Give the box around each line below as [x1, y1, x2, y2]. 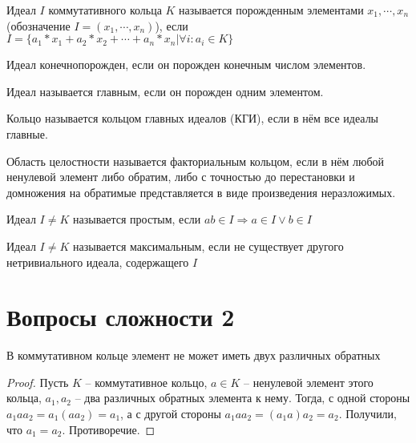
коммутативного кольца [48, 2, 162, 18]
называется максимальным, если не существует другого [72, 237, 344, 254]
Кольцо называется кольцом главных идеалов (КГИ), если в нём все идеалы [6, 110, 379, 127]
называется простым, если [72, 211, 201, 228]
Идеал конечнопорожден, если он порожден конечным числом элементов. [6, 56, 366, 73]
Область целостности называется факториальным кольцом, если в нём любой [6, 152, 385, 169]
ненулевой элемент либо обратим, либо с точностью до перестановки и [6, 168, 355, 185]
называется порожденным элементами [179, 2, 364, 18]
